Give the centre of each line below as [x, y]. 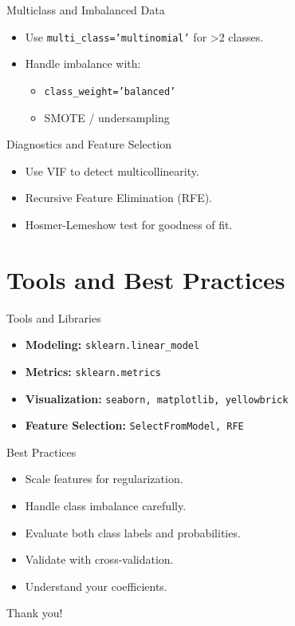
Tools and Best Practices [146, 279]
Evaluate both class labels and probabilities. [133, 532]
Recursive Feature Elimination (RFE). [119, 198]
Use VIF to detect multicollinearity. [112, 170]
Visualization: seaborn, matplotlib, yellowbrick [157, 398]
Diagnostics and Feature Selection [89, 144]
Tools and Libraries [54, 317]
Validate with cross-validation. [99, 559]
